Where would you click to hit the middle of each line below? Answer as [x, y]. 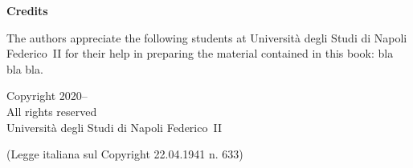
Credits [27, 10]
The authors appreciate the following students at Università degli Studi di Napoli [207, 37]
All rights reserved [52, 111]
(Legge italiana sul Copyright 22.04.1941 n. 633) [125, 154]
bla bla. [25, 68]
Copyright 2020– [47, 96]
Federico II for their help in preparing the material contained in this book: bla [200, 53]
